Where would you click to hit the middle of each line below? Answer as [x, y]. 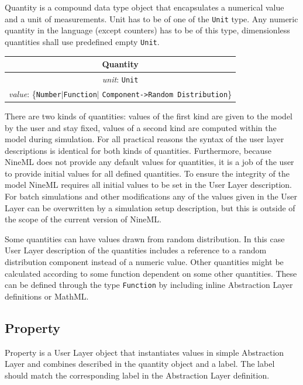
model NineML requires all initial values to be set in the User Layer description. [148, 185]
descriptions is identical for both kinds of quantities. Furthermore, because [138, 150]
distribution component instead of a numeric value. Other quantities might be [144, 262]
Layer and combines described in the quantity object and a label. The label [140, 364]
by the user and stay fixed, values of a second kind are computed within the [141, 127]
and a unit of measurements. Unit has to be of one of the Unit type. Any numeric [151, 18]
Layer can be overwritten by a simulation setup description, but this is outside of [150, 207]
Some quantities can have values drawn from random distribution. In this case [145, 238]
